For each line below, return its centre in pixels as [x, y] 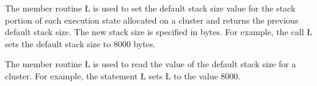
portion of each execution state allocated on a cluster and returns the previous [152, 20]
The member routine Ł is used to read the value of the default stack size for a [151, 64]
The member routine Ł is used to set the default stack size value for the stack [150, 8]
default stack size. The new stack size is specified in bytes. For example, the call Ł [158, 32]
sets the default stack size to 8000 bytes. [80, 43]
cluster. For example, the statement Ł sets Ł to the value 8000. [123, 75]
